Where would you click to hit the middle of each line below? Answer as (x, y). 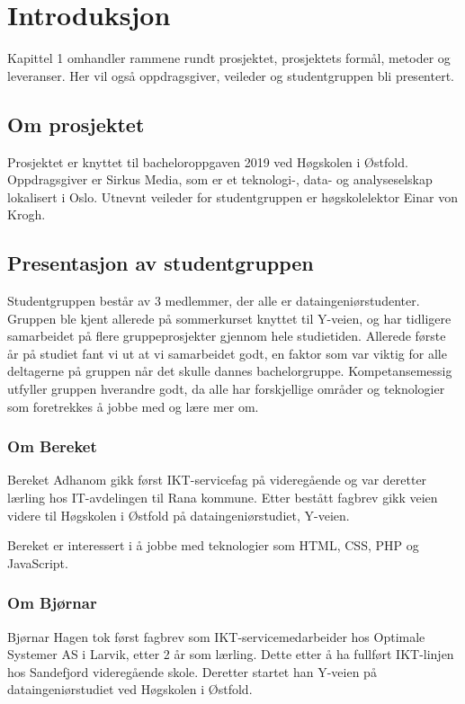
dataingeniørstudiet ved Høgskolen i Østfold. (130, 689)
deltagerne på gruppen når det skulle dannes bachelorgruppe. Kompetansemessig (230, 371)
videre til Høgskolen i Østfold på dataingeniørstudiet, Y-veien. (179, 515)
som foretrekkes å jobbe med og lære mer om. (133, 406)
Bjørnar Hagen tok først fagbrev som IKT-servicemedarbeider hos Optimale (216, 636)
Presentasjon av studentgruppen (161, 263)
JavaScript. (38, 562)
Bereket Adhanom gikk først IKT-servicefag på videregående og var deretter (217, 480)
